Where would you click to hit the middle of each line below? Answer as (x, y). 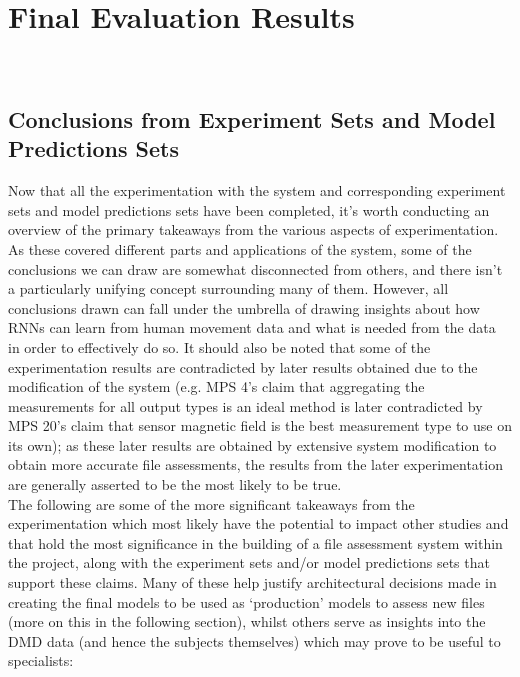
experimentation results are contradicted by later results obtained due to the (243, 366)
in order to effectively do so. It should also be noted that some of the (219, 346)
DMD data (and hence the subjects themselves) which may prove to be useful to (254, 640)
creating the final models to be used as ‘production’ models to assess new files (246, 601)
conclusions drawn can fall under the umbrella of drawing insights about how (244, 307)
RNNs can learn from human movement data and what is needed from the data (252, 327)
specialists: (41, 660)
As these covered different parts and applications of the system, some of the (240, 248)
